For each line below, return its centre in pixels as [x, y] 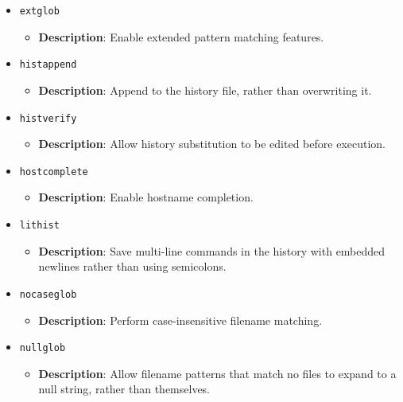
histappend [48, 65]
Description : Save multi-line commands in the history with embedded [212, 250]
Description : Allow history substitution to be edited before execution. [212, 144]
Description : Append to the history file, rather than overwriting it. [205, 90]
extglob [39, 11]
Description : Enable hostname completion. [146, 197]
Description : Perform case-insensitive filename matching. [180, 320]
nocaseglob [48, 294]
